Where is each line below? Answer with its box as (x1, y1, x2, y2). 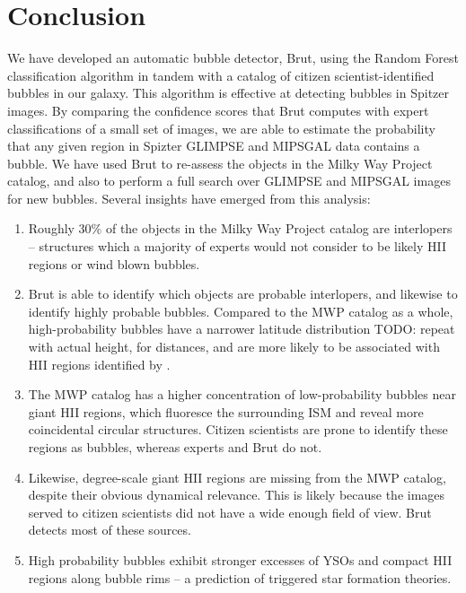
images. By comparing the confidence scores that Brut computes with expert (7, 100, 429, 119)
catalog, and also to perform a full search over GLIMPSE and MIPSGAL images (7, 171, 451, 190)
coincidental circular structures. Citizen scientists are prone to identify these (28, 420, 448, 439)
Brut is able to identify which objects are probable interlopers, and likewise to (28, 284, 458, 303)
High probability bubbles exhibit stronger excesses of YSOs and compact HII (28, 550, 453, 569)
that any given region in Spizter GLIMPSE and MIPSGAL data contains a (7, 136, 420, 155)
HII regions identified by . (28, 354, 171, 373)
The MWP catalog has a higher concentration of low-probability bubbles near (28, 385, 456, 404)
